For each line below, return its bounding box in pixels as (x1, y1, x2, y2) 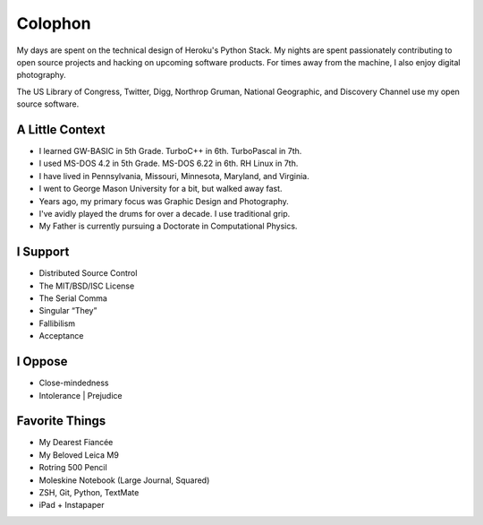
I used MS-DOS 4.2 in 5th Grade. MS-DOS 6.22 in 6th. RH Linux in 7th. (38, 158, 299, 169)
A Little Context (16, 122, 106, 137)
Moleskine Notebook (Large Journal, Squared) (38, 475, 210, 486)
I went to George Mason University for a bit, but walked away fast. (38, 184, 283, 194)
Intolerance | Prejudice (38, 390, 123, 400)
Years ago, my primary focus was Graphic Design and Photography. (38, 195, 290, 206)
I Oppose (16, 354, 68, 369)
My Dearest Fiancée (38, 437, 114, 448)
